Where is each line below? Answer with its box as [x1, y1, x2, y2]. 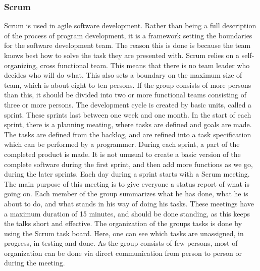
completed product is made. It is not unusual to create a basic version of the [4, 148, 241, 159]
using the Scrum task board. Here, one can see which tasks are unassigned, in [4, 228, 244, 238]
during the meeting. [4, 257, 65, 268]
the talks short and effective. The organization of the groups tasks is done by [4, 218, 242, 229]
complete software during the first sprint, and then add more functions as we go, [4, 158, 253, 169]
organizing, [4, 60, 38, 70]
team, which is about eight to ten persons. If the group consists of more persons [4, 79, 251, 90]
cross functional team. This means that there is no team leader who [40, 60, 250, 70]
